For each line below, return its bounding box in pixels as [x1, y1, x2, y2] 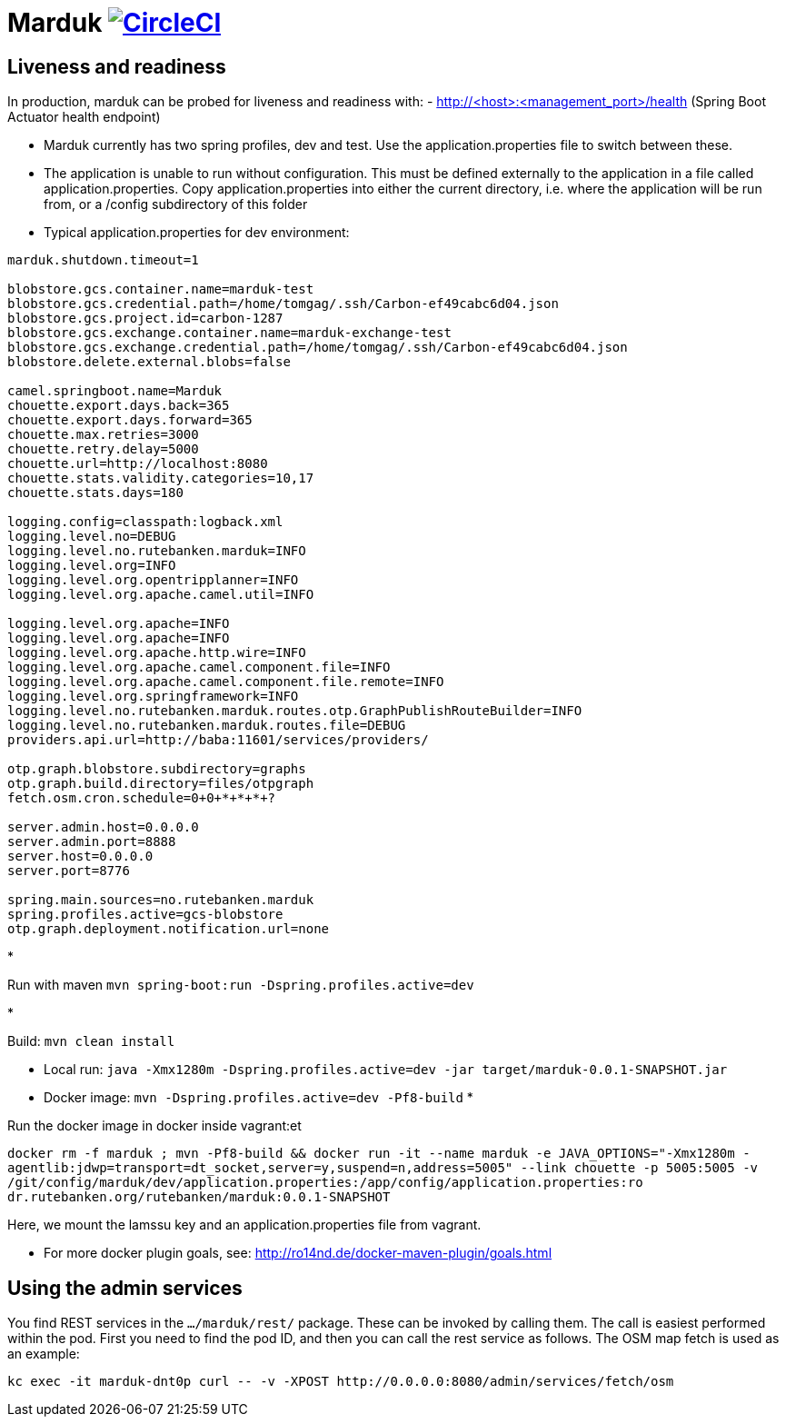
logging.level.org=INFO [7, 558, 176, 573]
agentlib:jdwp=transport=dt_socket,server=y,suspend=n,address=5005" [7, 1160, 513, 1176]
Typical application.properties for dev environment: [44, 224, 350, 241]
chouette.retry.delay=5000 [7, 442, 199, 457]
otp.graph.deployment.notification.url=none [7, 921, 330, 937]
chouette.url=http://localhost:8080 [7, 456, 268, 472]
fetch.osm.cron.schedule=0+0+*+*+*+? [7, 791, 276, 806]
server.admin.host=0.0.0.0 [7, 820, 199, 835]
